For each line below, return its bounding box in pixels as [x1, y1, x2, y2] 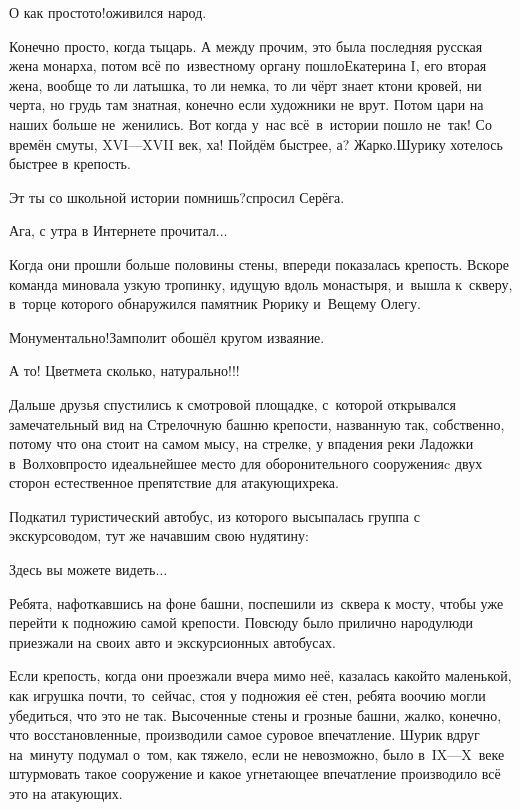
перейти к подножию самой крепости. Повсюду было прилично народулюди [9, 612, 474, 633]
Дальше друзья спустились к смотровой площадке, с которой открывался [9, 393, 457, 414]
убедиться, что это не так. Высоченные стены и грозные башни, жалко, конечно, [9, 704, 502, 725]
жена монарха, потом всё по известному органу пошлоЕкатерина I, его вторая [9, 55, 487, 76]
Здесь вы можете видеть [9, 559, 156, 580]
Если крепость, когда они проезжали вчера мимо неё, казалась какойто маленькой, [9, 665, 512, 686]
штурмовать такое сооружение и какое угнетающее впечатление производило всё [9, 763, 501, 784]
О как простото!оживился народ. [9, 2, 207, 22]
